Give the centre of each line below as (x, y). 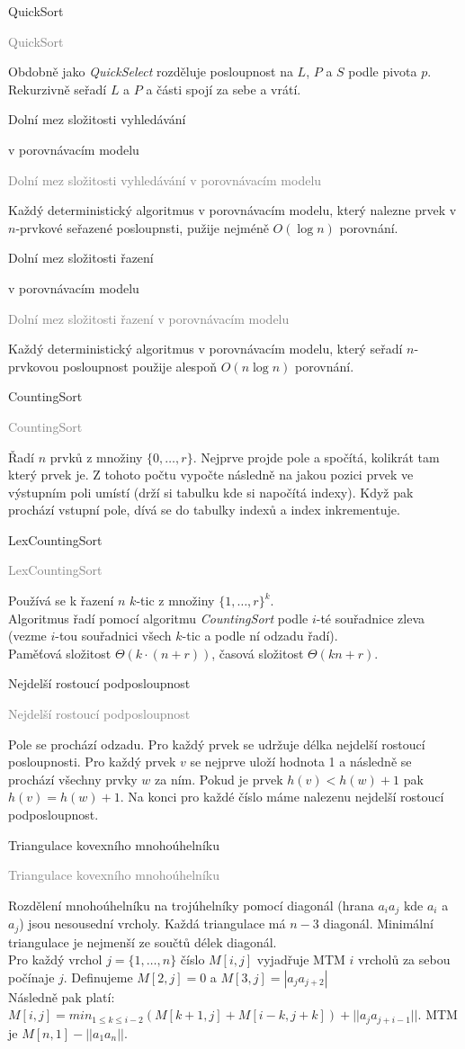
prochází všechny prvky (73, 779)
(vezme (27, 636)
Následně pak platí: (62, 996)
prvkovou (34, 366)
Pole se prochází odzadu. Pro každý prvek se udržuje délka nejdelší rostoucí (217, 744)
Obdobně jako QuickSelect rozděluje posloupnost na (151, 72)
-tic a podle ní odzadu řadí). (260, 636)
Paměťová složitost (60, 653)
